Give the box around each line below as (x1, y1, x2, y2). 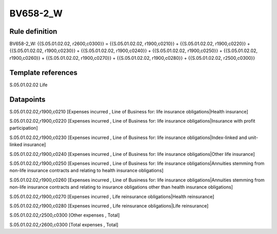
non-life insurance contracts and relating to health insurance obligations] (9, 168, 164, 174)
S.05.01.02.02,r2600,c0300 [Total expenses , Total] (9, 221, 118, 227)
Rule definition (9, 27, 57, 36)
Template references (9, 68, 78, 77)
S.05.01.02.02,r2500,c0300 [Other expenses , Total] (9, 212, 120, 218)
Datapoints (9, 95, 46, 104)
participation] (9, 125, 38, 131)
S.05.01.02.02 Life (9, 82, 48, 88)
